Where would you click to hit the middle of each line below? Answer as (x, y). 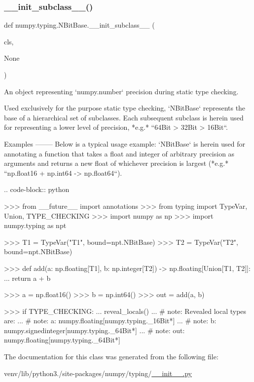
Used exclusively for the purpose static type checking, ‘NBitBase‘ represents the (125, 108)
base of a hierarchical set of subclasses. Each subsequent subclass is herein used (124, 117)
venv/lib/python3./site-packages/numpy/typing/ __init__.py (98, 373)
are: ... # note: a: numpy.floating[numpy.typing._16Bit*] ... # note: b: (110, 321)
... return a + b (27, 278)
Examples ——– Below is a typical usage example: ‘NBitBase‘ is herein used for (125, 143)
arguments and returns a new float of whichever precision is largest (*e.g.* (116, 163)
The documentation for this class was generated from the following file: (111, 357)
